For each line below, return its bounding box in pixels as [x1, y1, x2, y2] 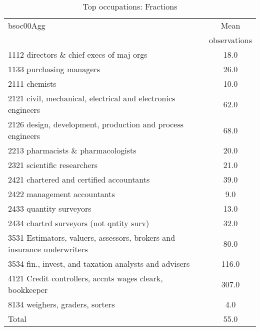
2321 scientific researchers [8, 159, 98, 171]
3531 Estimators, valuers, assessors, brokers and [8, 232, 175, 243]
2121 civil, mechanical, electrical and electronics [8, 92, 175, 104]
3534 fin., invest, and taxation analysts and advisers [8, 258, 190, 269]
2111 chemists [8, 78, 56, 89]
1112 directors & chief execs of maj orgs [8, 49, 147, 60]
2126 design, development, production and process [8, 118, 184, 130]
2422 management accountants [8, 188, 115, 200]
